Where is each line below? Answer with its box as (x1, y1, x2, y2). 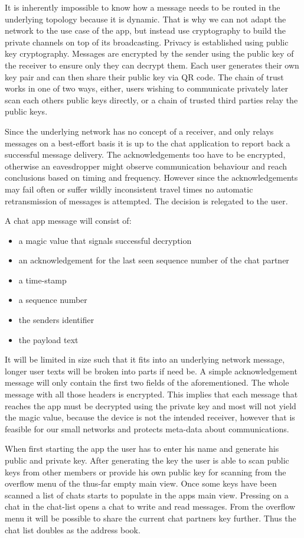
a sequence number (18, 294, 87, 306)
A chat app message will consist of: (5, 214, 132, 227)
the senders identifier (18, 314, 94, 326)
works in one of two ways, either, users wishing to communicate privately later (5, 82, 289, 94)
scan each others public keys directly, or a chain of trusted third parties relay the (5, 93, 298, 106)
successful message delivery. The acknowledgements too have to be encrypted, (5, 148, 286, 161)
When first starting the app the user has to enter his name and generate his (5, 442, 279, 455)
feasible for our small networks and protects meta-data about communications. (5, 422, 289, 435)
